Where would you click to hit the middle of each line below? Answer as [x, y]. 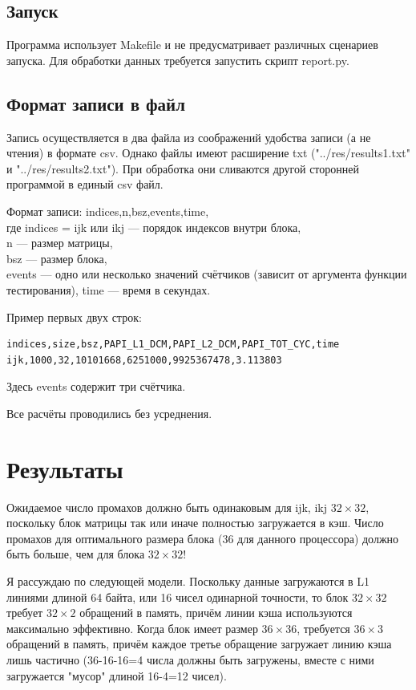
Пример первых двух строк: [74, 317]
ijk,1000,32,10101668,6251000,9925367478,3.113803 [144, 360]
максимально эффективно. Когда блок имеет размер [132, 628]
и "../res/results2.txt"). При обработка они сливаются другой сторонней [183, 168]
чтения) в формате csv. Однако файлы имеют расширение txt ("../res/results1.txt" [208, 153]
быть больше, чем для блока [76, 554]
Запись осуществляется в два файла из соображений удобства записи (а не [189, 137]
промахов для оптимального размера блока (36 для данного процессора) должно [203, 538]
